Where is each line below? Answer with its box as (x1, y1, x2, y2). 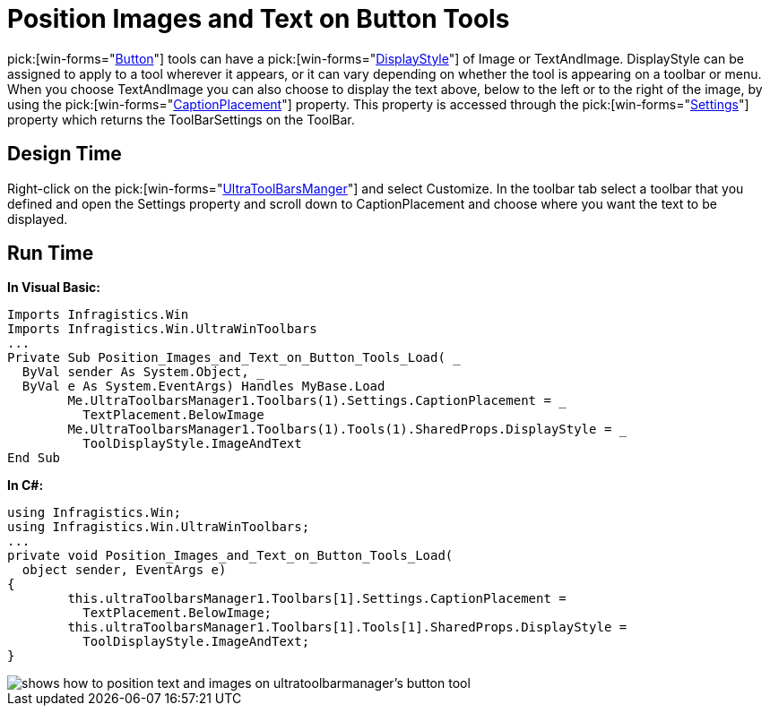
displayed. (7, 210, 68, 227)
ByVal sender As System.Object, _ (22, 365, 264, 380)
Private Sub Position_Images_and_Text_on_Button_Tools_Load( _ (7, 350, 461, 365)
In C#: (7, 477, 44, 494)
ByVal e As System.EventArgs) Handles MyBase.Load (22, 379, 385, 394)
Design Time (7, 142, 122, 166)
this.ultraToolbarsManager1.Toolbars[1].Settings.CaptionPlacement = (67, 591, 567, 606)
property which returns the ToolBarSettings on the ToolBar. (7, 111, 355, 127)
